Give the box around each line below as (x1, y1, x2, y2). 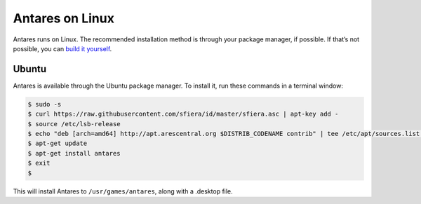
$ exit (27, 159, 51, 168)
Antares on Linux (13, 11, 115, 26)
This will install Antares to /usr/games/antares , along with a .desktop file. (13, 186, 233, 196)
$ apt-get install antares (27, 149, 121, 157)
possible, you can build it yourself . (13, 44, 112, 53)
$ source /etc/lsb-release (27, 120, 121, 128)
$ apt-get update (27, 140, 88, 147)
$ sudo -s (27, 100, 62, 108)
